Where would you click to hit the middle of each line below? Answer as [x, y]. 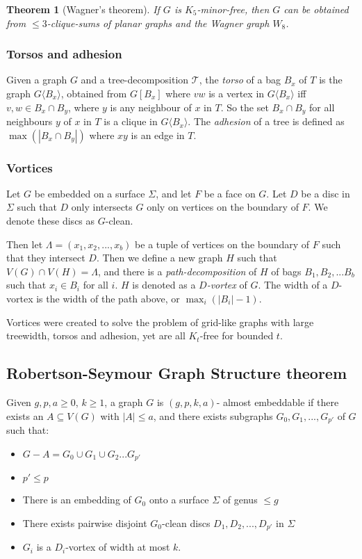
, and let [174, 193]
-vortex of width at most [118, 547]
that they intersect [46, 258]
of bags [286, 271]
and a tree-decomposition [135, 80]
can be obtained [316, 9]
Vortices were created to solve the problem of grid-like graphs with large [160, 322]
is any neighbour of [151, 107]
